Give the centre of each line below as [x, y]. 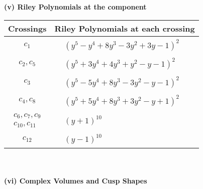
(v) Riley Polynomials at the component [75, 7]
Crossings [27, 28]
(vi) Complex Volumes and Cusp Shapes [76, 180]
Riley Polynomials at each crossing [125, 28]
